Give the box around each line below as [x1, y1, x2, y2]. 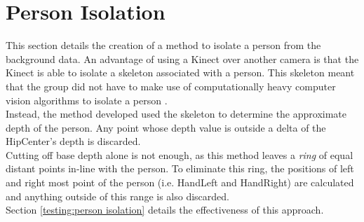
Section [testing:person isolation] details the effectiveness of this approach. [6, 202, 324, 217]
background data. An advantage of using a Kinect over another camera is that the [6, 51, 359, 66]
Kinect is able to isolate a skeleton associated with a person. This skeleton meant [6, 65, 355, 80]
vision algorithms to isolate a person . [6, 92, 168, 107]
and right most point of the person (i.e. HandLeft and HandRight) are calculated [6, 175, 354, 190]
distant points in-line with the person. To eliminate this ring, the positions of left [6, 161, 354, 176]
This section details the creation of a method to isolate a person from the [6, 38, 321, 53]
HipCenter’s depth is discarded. [6, 134, 141, 148]
